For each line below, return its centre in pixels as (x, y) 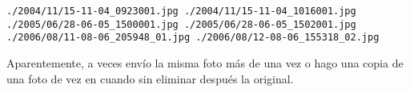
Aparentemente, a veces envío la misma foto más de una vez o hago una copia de (205, 62)
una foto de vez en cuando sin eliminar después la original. (150, 78)
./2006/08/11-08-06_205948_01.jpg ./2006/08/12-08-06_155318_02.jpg (193, 38)
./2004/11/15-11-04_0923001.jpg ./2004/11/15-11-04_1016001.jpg (181, 11)
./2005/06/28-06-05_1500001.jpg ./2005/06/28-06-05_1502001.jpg (181, 24)
